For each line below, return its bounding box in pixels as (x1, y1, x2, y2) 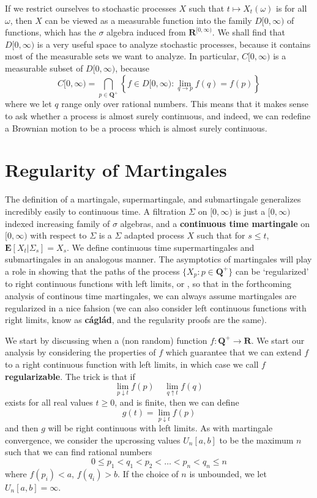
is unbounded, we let (189, 467, 267, 480)
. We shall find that (212, 26, 285, 39)
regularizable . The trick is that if (5, 370, 135, 382)
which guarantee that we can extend (165, 346, 302, 359)
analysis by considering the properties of (5, 346, 156, 359)
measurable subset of (5, 61, 83, 74)
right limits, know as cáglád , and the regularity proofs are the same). (5, 313, 267, 326)
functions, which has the (5, 26, 96, 39)
